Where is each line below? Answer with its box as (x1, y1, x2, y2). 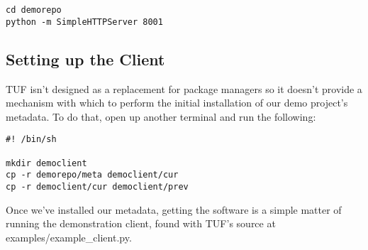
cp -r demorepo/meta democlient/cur (6, 170, 179, 180)
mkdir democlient (6, 158, 87, 168)
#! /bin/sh (6, 134, 57, 145)
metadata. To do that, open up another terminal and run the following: (6, 109, 316, 124)
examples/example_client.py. (6, 229, 132, 244)
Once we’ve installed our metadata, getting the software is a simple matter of (6, 202, 342, 217)
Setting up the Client (6, 48, 165, 70)
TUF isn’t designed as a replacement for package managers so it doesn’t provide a (6, 81, 362, 96)
